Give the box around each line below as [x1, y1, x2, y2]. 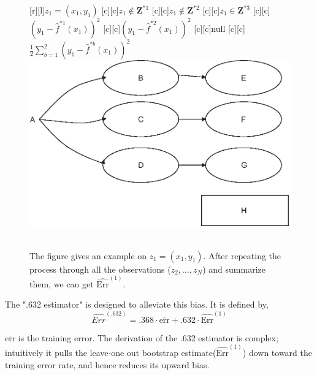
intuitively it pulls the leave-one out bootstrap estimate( [5, 346, 216, 358]
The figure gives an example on [29, 249, 147, 262]
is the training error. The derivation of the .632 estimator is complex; [18, 331, 278, 344]
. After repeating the [203, 249, 281, 262]
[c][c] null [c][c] [194, 21, 245, 34]
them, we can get [29, 277, 94, 290]
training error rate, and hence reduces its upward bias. [5, 358, 210, 371]
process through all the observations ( [29, 262, 171, 275]
